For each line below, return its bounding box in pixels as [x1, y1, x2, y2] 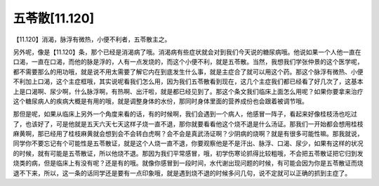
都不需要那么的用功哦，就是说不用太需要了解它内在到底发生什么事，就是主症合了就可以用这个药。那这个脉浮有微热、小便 [13, 67, 364, 76]
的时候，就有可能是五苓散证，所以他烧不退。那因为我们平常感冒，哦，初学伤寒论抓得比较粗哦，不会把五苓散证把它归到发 [13, 149, 364, 157]
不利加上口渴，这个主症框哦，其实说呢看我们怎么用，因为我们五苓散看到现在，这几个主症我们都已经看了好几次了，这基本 [13, 77, 364, 86]
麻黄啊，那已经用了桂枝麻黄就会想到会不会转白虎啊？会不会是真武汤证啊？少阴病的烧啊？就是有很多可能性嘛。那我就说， [13, 130, 364, 138]
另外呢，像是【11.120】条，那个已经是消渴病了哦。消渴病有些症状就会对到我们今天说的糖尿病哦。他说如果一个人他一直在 [13, 48, 361, 56]
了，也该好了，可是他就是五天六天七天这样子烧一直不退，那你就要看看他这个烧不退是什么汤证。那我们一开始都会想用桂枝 [13, 119, 364, 128]
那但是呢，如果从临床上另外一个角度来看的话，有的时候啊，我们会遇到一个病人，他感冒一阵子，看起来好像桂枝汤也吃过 [13, 109, 357, 119]
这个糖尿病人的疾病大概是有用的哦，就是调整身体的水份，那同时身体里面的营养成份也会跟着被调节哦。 [13, 97, 308, 105]
